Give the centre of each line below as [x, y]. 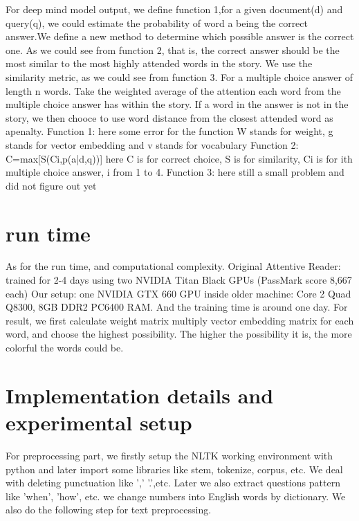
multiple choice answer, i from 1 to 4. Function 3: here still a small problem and [175, 172]
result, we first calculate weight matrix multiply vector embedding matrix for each [180, 320]
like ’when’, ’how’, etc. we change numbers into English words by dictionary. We [176, 496]
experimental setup [99, 422]
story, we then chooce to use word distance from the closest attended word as [169, 117]
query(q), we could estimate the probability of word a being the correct [157, 22]
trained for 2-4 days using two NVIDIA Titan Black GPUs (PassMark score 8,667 [179, 280]
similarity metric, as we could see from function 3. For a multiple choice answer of [179, 76]
